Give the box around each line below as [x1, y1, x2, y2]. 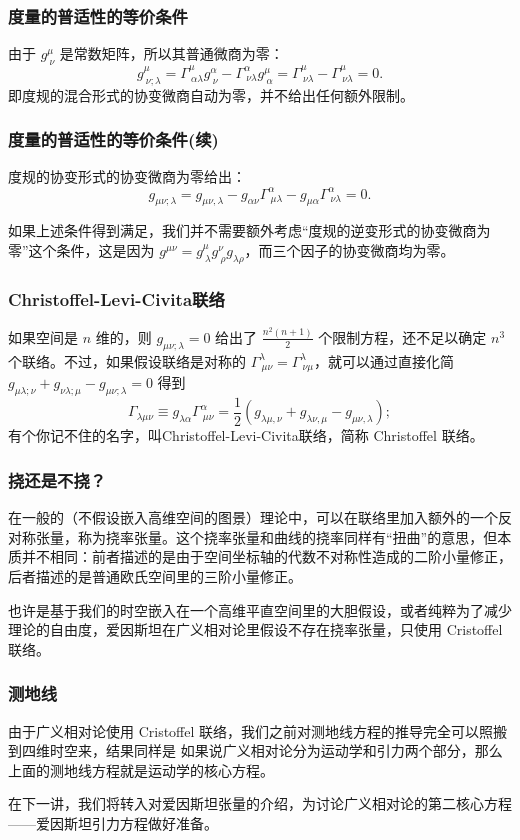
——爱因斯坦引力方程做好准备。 [8, 812, 218, 833]
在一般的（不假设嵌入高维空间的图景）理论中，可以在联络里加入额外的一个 [8, 507, 498, 528]
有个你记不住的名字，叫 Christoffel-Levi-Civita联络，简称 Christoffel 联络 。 [8, 425, 484, 446]
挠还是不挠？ [8, 467, 107, 492]
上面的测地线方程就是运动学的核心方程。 [8, 759, 274, 780]
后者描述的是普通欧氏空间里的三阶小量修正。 [8, 565, 302, 586]
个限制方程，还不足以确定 [318, 326, 487, 347]
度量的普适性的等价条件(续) [8, 127, 219, 152]
